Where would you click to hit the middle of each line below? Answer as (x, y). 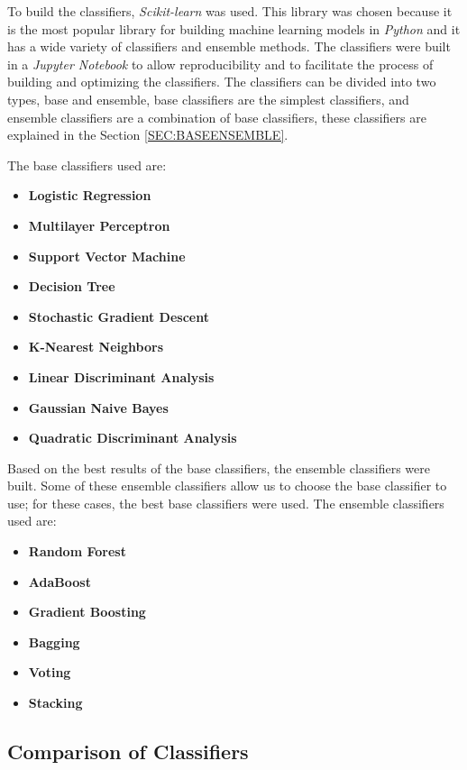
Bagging (54, 642)
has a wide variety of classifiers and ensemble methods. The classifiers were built (229, 46)
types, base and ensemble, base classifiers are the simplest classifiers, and (208, 99)
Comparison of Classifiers (128, 752)
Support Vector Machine (107, 256)
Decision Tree (72, 286)
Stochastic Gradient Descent (119, 316)
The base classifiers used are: (87, 165)
